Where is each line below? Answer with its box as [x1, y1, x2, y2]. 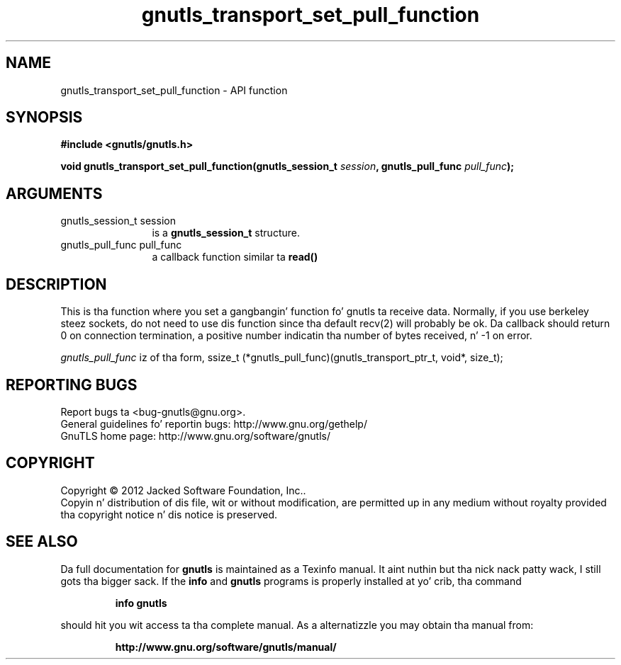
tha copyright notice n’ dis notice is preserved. [60, 508, 278, 521]
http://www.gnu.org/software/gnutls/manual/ [115, 640, 337, 653]
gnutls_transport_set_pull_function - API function [60, 84, 288, 96]
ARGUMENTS [6, 184, 103, 203]
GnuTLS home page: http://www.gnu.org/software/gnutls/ [60, 429, 330, 442]
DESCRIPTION [6, 275, 107, 293]
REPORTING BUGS [6, 375, 138, 394]
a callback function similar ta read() [152, 251, 318, 263]
